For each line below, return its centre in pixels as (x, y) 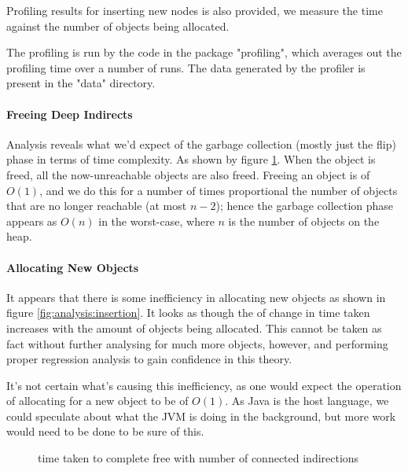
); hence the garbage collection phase (305, 206)
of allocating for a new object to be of (97, 401)
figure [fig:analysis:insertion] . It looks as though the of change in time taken (188, 313)
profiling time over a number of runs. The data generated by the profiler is (186, 67)
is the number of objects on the (304, 221)
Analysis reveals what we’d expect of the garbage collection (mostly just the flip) (201, 144)
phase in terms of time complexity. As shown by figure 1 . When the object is (191, 159)
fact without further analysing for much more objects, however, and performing (197, 343)
